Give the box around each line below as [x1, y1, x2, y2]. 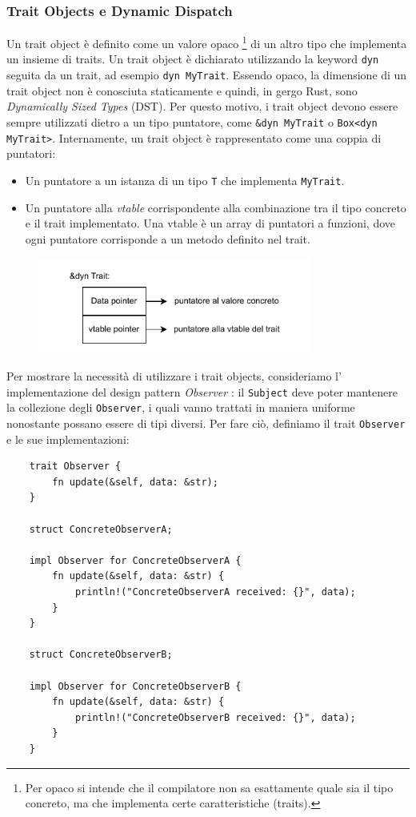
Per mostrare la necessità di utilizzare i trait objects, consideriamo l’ [6, 368, 342, 384]
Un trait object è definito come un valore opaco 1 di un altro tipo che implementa [6, 33, 407, 51]
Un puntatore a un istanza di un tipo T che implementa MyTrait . [25, 171, 345, 188]
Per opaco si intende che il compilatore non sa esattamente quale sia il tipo [25, 779, 394, 795]
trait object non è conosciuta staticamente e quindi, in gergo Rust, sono [6, 82, 358, 99]
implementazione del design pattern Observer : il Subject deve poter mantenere [6, 383, 398, 400]
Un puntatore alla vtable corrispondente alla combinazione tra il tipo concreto [25, 199, 406, 215]
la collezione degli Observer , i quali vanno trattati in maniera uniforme [6, 399, 355, 416]
